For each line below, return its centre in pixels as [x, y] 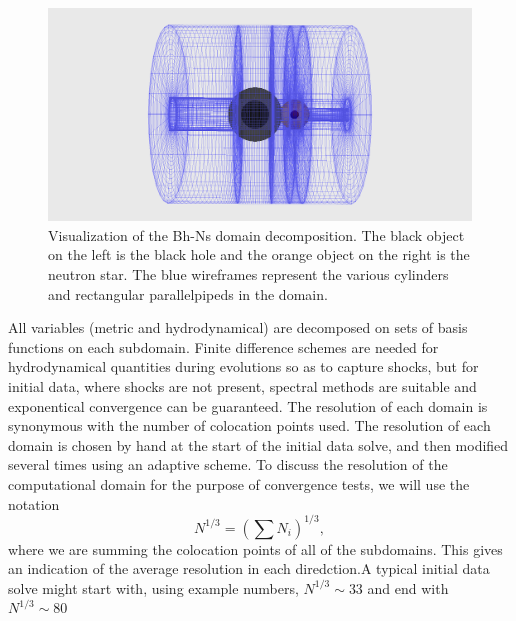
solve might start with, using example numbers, [153, 587]
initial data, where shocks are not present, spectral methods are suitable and [242, 385]
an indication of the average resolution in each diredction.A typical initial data [249, 568]
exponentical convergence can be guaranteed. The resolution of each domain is [248, 405]
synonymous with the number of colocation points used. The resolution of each [249, 425]
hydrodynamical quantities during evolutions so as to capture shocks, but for [243, 366]
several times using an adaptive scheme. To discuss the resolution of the [228, 464]
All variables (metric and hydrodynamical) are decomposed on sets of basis [238, 327]
